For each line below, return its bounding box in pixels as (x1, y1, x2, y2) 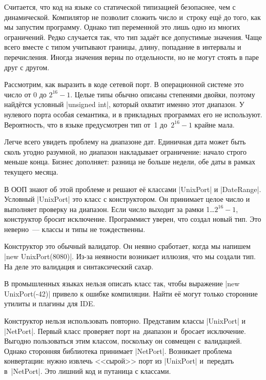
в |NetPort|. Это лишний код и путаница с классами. (4, 366, 171, 376)
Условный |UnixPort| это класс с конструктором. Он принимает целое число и (4, 194, 250, 204)
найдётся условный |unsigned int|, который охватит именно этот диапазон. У (4, 99, 244, 110)
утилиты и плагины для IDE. (4, 298, 95, 309)
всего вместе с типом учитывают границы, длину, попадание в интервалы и (4, 41, 241, 52)
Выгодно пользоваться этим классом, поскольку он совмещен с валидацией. (4, 335, 242, 346)
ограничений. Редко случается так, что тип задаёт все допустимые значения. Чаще (4, 31, 262, 42)
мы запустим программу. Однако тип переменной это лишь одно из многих (4, 22, 240, 32)
